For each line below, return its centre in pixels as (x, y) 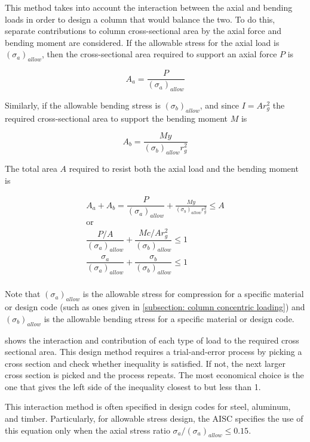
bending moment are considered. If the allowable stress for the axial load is (142, 42)
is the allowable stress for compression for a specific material (193, 294)
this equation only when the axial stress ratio (88, 430)
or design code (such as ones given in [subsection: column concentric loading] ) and (155, 307)
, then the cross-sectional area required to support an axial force (159, 54)
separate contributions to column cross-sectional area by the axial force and (143, 31)
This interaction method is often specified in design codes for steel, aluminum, (148, 407)
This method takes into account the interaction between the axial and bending (149, 7)
